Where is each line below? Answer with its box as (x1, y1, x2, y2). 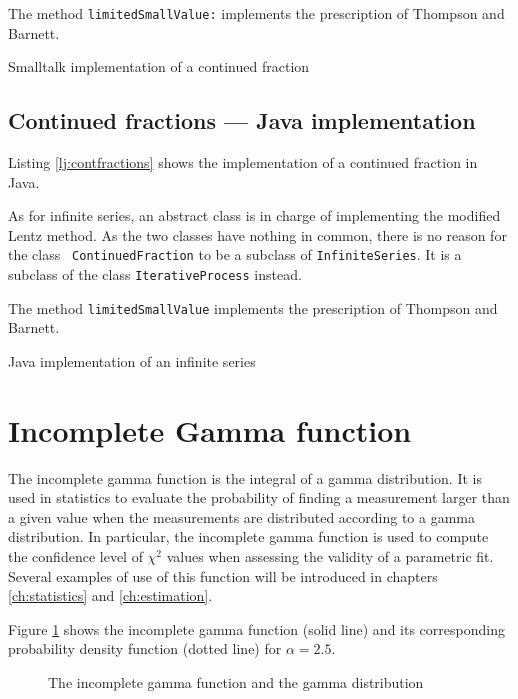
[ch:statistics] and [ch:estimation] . (8, 585, 213, 606)
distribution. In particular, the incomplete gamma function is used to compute (8, 526, 489, 547)
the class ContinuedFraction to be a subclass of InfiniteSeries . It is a (8, 244, 462, 265)
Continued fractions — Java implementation (8, 105, 476, 136)
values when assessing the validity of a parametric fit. (166, 546, 494, 567)
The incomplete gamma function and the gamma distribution (48, 672, 424, 693)
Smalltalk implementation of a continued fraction (8, 56, 310, 77)
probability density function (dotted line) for (8, 638, 282, 659)
